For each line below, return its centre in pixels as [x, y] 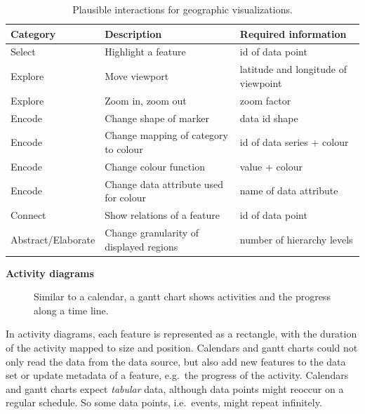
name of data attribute [289, 191]
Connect [28, 215]
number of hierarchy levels [296, 239]
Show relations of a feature [162, 215]
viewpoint [261, 82]
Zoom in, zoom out [146, 100]
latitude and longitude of [293, 69]
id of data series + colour [294, 142]
